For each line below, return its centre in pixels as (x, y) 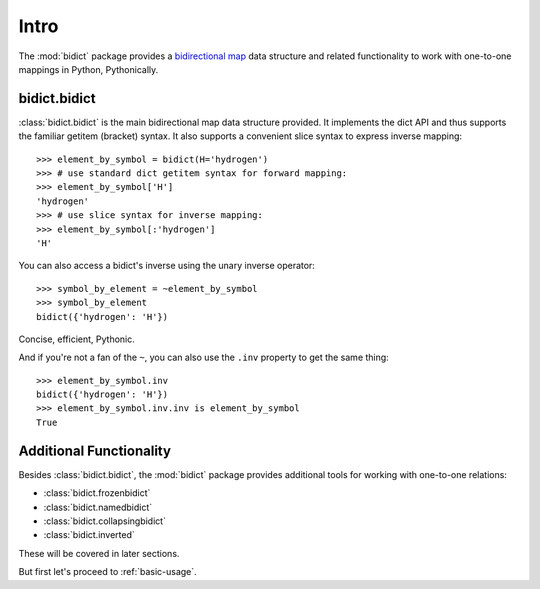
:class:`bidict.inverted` (89, 535)
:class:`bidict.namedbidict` (98, 507)
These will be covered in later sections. (99, 553)
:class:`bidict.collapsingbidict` (105, 521)
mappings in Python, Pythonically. (88, 69)
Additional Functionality (95, 450)
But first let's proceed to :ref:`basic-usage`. (107, 572)
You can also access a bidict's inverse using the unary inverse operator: (166, 266)
